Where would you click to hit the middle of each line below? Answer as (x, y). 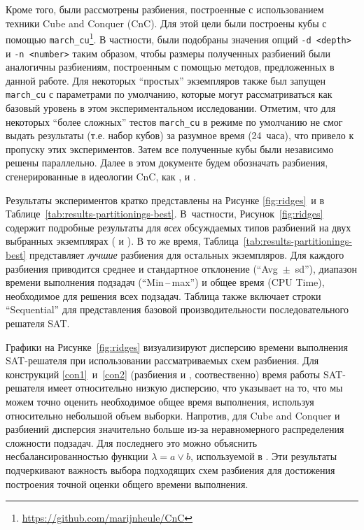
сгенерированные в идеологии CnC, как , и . (101, 177)
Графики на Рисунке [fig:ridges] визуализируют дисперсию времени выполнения (177, 346)
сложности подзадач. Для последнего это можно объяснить (132, 442)
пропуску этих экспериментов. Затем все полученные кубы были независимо (170, 149)
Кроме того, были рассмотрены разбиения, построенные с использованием (165, 9)
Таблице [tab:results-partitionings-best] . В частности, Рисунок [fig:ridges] (164, 214)
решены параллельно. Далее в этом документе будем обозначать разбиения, (167, 163)
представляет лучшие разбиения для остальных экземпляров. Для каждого (187, 255)
